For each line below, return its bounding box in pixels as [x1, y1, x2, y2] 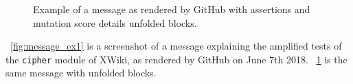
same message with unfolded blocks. [5, 65, 157, 80]
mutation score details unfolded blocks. [33, 15, 197, 30]
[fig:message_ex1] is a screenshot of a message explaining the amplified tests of [10, 39, 342, 53]
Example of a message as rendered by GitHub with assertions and [33, 2, 310, 16]
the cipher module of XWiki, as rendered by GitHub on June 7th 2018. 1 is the [5, 52, 348, 66]
